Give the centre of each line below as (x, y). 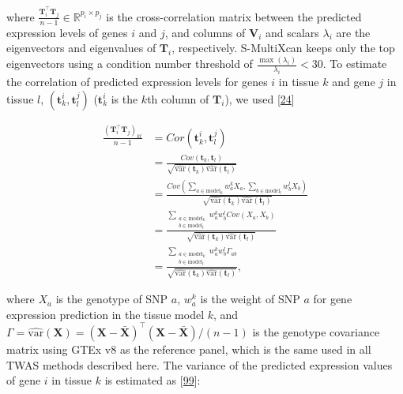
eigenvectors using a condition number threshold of (130, 64)
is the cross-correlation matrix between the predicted (234, 16)
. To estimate (355, 64)
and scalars (292, 32)
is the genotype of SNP (112, 299)
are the (353, 32)
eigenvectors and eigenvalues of (81, 48)
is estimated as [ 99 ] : (153, 380)
